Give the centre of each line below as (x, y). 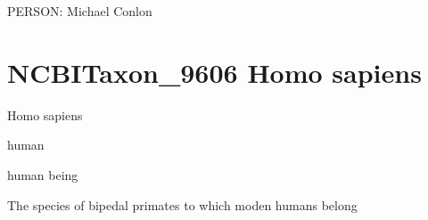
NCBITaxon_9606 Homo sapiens (214, 72)
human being (43, 174)
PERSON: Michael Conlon (80, 11)
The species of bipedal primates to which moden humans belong (182, 204)
